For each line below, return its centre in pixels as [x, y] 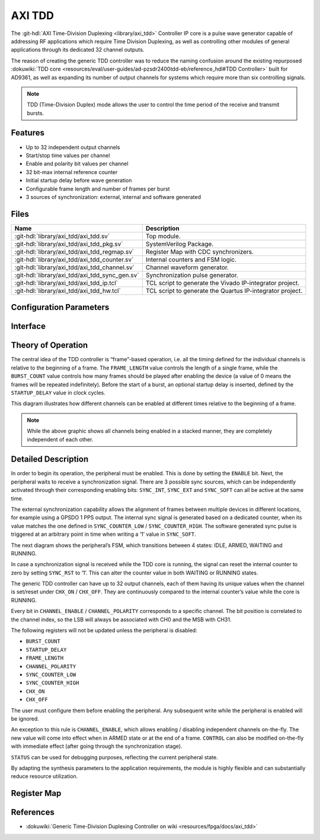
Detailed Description [50, 460]
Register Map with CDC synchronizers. [200, 251]
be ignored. [25, 718]
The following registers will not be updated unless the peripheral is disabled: [104, 630]
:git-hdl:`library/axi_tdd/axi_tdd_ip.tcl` [66, 283]
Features [28, 133]
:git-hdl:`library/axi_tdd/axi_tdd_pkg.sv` [69, 244]
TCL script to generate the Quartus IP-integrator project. [224, 290]
